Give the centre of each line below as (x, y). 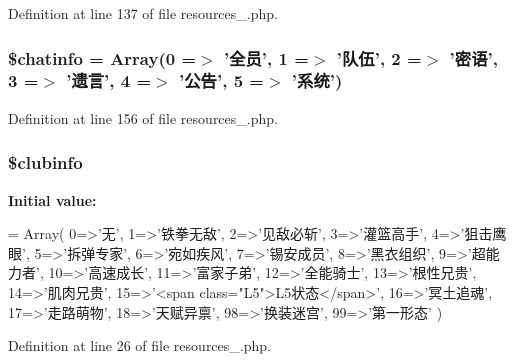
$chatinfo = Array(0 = (102, 57)
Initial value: (52, 199)
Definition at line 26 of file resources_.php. (139, 345)
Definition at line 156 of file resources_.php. (143, 117)
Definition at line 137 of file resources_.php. (143, 13)
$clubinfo (45, 162)
